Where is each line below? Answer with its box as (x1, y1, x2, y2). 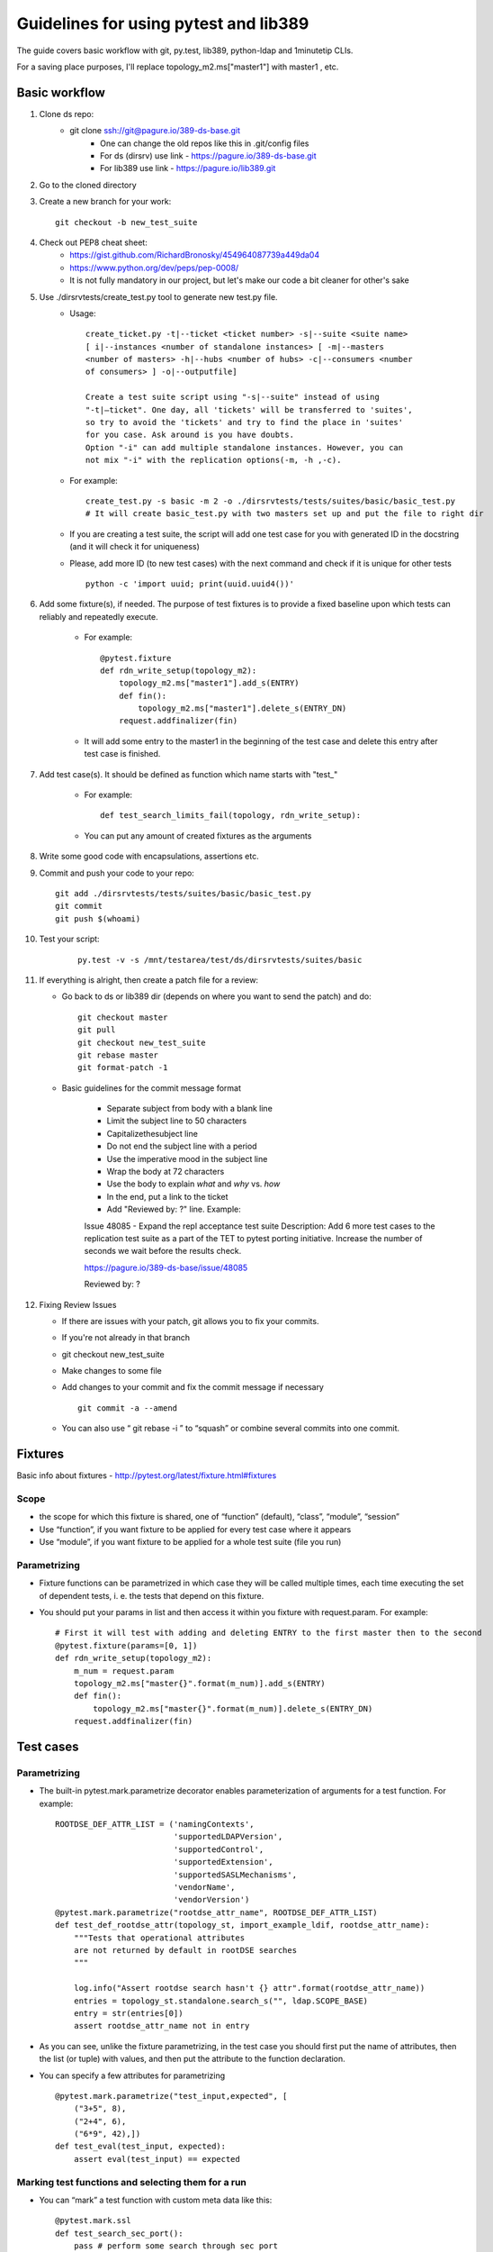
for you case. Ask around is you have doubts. (85, 430, 294, 440)
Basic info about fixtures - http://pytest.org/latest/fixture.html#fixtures (16, 1470, 277, 1481)
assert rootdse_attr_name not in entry (73, 2020, 250, 2031)
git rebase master (77, 1049, 159, 1060)
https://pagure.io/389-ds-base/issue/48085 (84, 1262, 248, 1273)
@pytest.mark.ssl (55, 2216, 131, 2226)
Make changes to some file (61, 1366, 162, 1376)
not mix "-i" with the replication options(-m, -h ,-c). (85, 455, 342, 466)
